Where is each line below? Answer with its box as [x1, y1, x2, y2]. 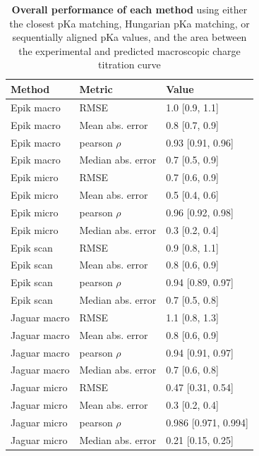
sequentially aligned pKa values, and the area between [12, 30, 247, 44]
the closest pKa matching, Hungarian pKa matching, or [9, 16, 250, 30]
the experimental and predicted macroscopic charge [18, 43, 241, 58]
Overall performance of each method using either [11, 2, 248, 16]
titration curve [98, 57, 161, 72]
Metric [79, 81, 113, 96]
